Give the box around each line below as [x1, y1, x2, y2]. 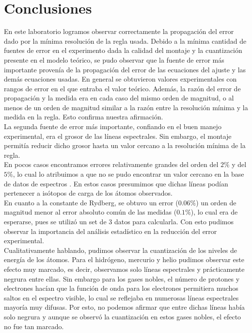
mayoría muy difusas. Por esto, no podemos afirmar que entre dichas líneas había [4, 302, 245, 312]
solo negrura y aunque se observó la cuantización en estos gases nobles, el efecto [4, 311, 241, 321]
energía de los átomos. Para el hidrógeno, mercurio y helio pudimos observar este [4, 254, 244, 265]
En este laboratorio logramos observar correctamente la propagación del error [4, 26, 234, 36]
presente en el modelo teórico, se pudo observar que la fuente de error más [4, 54, 224, 65]
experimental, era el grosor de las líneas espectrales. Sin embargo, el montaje [4, 131, 232, 141]
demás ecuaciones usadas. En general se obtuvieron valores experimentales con [4, 74, 237, 84]
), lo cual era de [190, 207, 238, 217]
